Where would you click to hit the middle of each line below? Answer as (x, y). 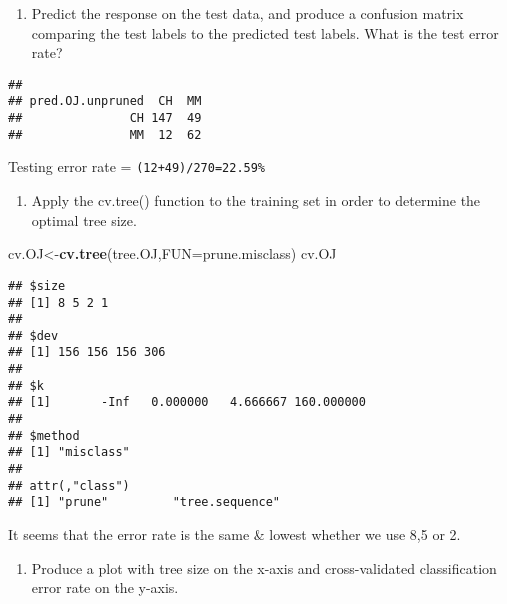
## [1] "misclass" (69, 452)
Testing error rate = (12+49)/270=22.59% (137, 166)
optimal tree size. (84, 219)
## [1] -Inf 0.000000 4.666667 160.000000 (187, 402)
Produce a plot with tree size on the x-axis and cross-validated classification (264, 567)
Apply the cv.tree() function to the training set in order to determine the (256, 200)
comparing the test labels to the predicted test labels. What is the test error (265, 32)
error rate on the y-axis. (105, 587)
